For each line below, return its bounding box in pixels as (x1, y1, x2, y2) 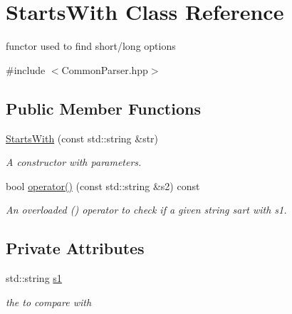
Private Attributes (6, 237, 145, 259)
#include (6, 62, 46, 77)
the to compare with (6, 294, 92, 309)
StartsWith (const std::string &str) (6, 130, 159, 145)
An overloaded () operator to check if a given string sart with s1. (6, 202, 287, 217)
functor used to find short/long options (6, 38, 176, 53)
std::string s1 (6, 271, 62, 286)
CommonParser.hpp (61, 62, 148, 77)
